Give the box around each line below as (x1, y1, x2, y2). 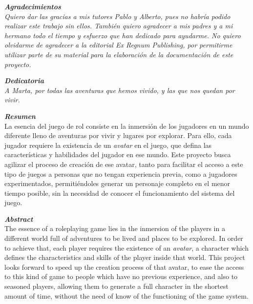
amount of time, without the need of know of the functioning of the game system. (4, 290, 249, 301)
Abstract (4, 213, 33, 224)
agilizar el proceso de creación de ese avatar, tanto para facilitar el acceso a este (4, 159, 243, 169)
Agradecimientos (4, 1, 61, 11)
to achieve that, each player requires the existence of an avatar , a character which (4, 242, 249, 253)
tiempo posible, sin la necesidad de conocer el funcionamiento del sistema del (4, 187, 235, 198)
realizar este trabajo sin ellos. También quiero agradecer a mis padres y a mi (4, 21, 233, 31)
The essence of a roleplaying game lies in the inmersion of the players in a (4, 223, 225, 234)
